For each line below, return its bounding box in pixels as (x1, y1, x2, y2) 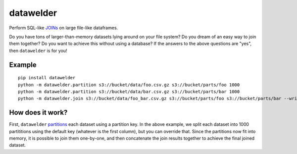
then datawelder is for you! (9, 48, 67, 53)
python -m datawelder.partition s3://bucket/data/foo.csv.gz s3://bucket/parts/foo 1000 (18, 82, 240, 88)
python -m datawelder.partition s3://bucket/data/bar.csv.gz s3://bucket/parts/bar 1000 (18, 89, 240, 94)
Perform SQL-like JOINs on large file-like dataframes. (9, 25, 118, 31)
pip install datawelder (18, 75, 76, 81)
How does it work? (9, 108, 68, 117)
